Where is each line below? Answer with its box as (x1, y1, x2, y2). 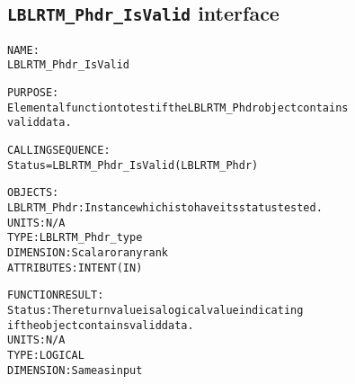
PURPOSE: (7, 86, 59, 100)
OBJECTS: (7, 186, 59, 200)
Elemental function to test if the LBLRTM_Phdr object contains (7, 101, 349, 114)
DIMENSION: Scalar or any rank (7, 246, 168, 259)
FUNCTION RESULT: (7, 289, 104, 302)
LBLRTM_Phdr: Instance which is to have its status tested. (7, 201, 323, 215)
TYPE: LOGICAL (7, 348, 84, 362)
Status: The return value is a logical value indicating (7, 303, 304, 317)
